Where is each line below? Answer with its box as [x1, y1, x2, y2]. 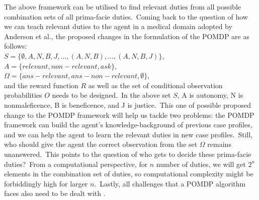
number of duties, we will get [156, 158, 246, 169]
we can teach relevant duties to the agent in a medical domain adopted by [4, 21, 232, 32]
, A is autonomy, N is [177, 90, 243, 100]
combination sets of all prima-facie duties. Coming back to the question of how [4, 11, 248, 22]
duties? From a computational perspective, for [4, 158, 148, 169]
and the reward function [4, 80, 78, 90]
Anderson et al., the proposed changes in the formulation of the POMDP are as [4, 31, 249, 41]
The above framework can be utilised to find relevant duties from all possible [4, 2, 241, 12]
